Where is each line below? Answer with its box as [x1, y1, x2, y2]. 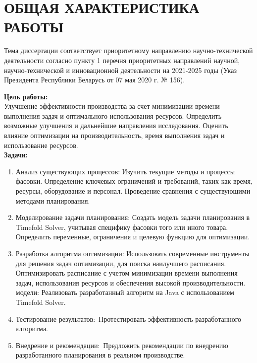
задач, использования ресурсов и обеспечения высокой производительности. [15, 277, 246, 288]
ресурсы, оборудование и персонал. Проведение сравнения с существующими [15, 186, 251, 196]
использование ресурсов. [4, 140, 78, 150]
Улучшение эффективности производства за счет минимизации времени [4, 101, 220, 111]
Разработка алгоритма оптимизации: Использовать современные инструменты [15, 248, 250, 258]
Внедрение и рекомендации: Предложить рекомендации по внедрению [15, 340, 228, 350]
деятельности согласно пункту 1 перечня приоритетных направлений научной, [4, 55, 240, 65]
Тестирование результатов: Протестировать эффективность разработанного [15, 313, 242, 324]
